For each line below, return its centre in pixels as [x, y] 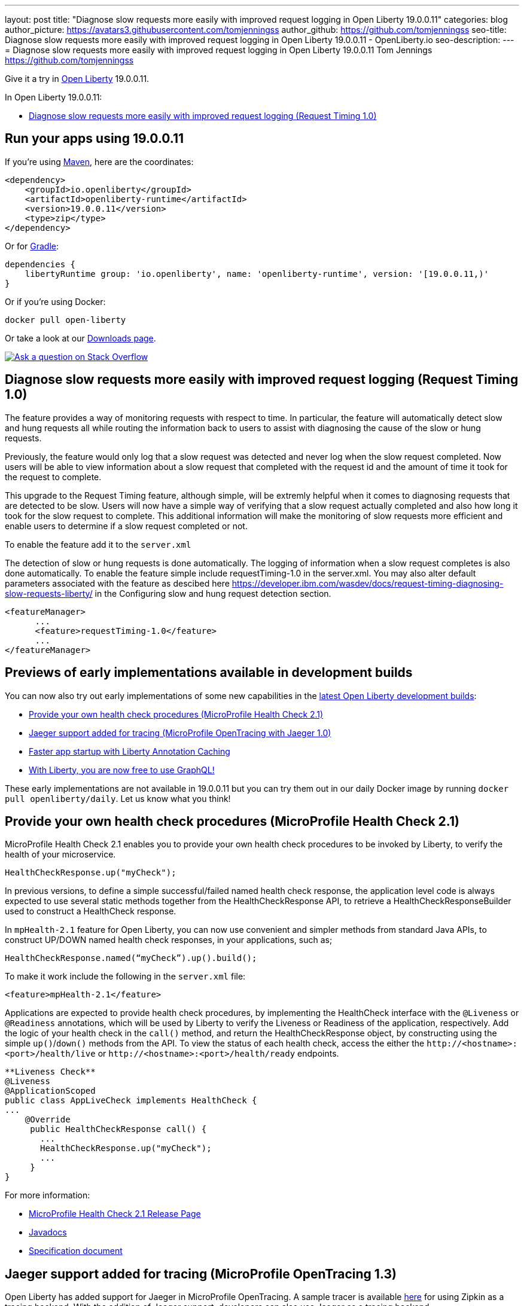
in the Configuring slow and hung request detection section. [213, 593]
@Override [48, 1120]
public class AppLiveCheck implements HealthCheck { [131, 1101]
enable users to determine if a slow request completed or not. [126, 526]
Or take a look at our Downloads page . [80, 338]
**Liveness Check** [50, 1072]
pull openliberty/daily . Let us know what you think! [118, 798]
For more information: [48, 1195]
